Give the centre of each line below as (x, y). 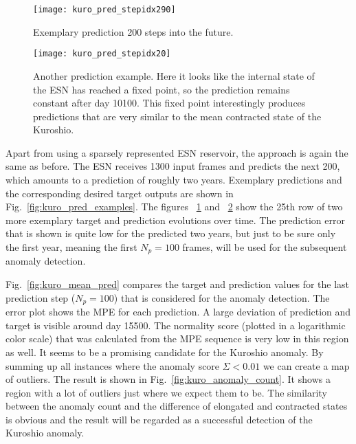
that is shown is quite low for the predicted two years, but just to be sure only (171, 233)
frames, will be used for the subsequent (265, 247)
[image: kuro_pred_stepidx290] (104, 10)
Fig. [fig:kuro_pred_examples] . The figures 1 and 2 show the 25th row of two (174, 207)
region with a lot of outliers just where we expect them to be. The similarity (166, 392)
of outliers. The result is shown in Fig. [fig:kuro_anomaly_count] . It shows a (168, 379)
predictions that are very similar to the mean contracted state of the (177, 116)
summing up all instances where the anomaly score (113, 365)
